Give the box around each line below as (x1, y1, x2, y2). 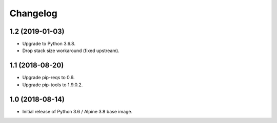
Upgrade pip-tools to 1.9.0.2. (22, 82, 83, 88)
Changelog (9, 8, 57, 19)
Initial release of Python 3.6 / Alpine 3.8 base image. (22, 108, 133, 114)
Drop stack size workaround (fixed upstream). (22, 47, 120, 54)
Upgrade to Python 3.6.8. (22, 41, 75, 47)
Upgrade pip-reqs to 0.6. (22, 75, 75, 81)
